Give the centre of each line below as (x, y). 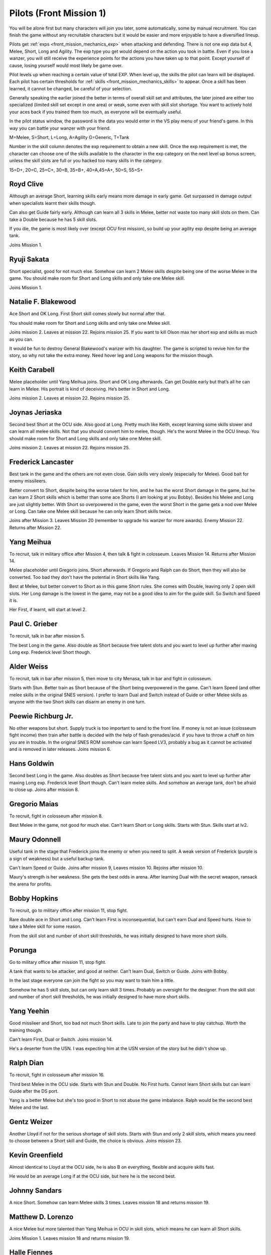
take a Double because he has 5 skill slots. (53, 219)
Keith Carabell (32, 370)
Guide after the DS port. (34, 1091)
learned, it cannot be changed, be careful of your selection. (71, 88)
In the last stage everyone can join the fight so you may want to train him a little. (92, 980)
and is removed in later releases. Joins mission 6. (60, 749)
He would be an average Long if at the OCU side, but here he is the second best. (93, 1176)
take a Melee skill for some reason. (45, 927)
